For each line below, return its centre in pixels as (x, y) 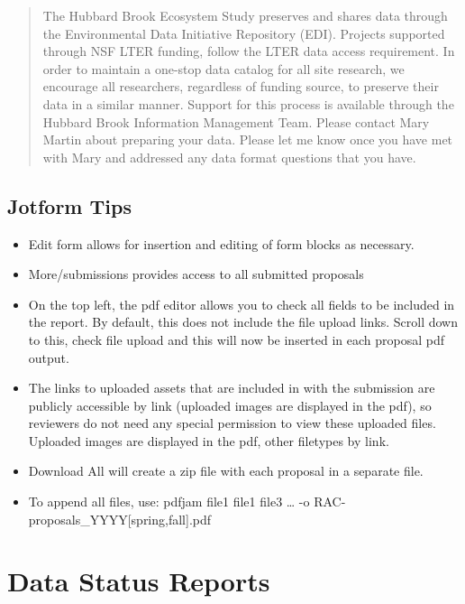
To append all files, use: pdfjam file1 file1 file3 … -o (169, 502)
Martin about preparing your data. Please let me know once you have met (248, 139)
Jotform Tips (69, 205)
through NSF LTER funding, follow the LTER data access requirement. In (249, 51)
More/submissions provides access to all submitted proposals (196, 274)
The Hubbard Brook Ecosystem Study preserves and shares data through (245, 15)
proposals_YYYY (78, 519)
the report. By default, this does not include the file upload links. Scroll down (243, 322)
